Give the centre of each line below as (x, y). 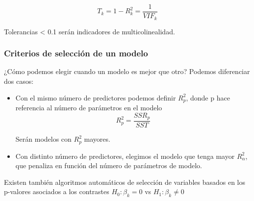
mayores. (97, 139)
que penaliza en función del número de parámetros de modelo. (109, 165)
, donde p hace (208, 97)
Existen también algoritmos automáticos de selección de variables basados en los (125, 182)
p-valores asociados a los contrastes (57, 191)
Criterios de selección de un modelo (76, 53)
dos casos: (19, 81)
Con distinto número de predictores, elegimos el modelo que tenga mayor (125, 156)
